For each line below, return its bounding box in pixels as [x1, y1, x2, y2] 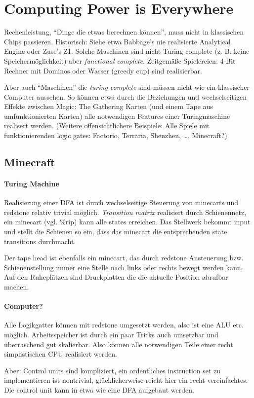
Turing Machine [4, 179, 59, 189]
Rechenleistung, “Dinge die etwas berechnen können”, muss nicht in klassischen [4, 27, 244, 37]
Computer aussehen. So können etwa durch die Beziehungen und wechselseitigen [4, 91, 247, 102]
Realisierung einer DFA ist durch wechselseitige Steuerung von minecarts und [4, 197, 239, 208]
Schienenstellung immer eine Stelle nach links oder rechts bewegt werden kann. [4, 262, 243, 272]
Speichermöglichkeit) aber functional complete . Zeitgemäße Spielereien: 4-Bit [4, 55, 236, 66]
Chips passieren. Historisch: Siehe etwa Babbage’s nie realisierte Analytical [4, 36, 231, 46]
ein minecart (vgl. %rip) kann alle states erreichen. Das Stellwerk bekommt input [4, 217, 251, 227]
